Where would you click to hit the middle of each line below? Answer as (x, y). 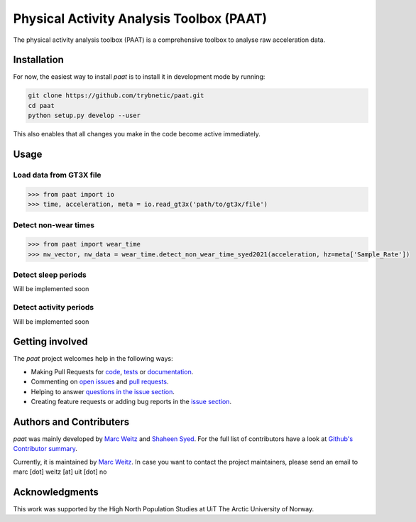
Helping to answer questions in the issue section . (103, 391)
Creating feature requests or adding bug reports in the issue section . (131, 402)
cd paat (41, 105)
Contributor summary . (45, 449)
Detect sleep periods (50, 275)
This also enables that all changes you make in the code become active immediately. (137, 134)
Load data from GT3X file (58, 175)
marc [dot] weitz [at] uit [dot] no (60, 472)
